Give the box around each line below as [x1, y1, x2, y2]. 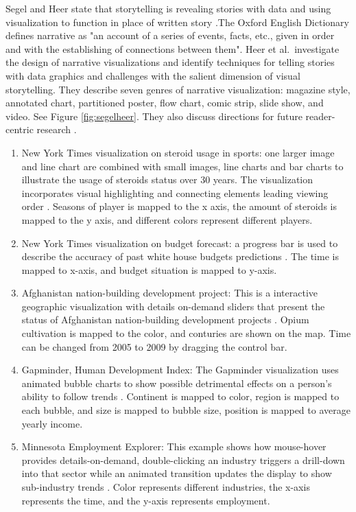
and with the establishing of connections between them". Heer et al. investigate [5, 41, 340, 56]
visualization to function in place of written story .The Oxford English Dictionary [5, 14, 349, 29]
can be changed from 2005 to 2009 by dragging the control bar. [21, 339, 287, 353]
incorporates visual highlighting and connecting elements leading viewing [21, 185, 329, 200]
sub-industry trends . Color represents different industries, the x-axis [21, 480, 310, 493]
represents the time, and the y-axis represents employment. [21, 493, 270, 507]
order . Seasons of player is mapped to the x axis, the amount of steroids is [21, 199, 337, 213]
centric [5, 122, 34, 137]
